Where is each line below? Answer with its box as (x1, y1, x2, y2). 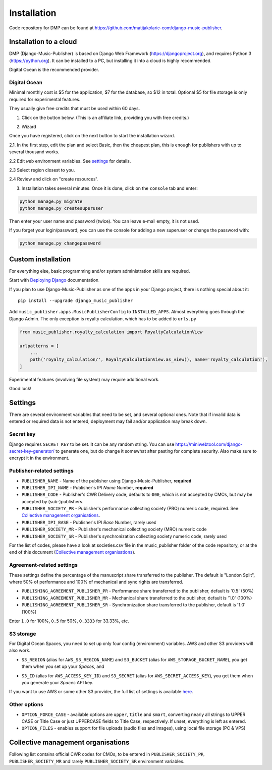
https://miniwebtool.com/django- (175, 441, 243, 447)
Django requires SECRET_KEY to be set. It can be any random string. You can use (9, 441, 174, 447)
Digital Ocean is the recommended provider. (9, 67, 100, 73)
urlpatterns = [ (19, 343, 59, 349)
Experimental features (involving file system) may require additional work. (9, 376, 160, 382)
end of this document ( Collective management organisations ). (9, 549, 136, 555)
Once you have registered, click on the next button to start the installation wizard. (9, 133, 175, 139)
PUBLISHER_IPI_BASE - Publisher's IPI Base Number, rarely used (21, 519, 157, 525)
